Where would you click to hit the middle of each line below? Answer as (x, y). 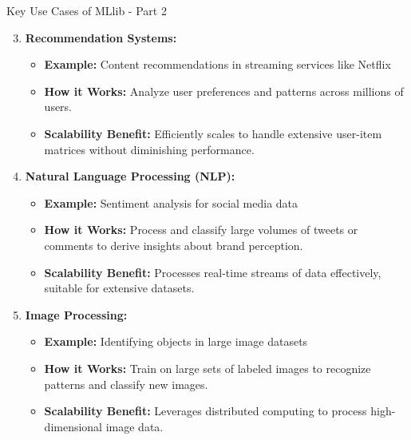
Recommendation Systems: (101, 37)
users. (58, 107)
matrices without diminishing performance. (149, 149)
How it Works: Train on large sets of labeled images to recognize (207, 368)
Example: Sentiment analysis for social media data (171, 202)
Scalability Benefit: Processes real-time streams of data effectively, (213, 272)
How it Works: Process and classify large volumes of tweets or (201, 230)
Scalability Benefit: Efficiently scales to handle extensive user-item (213, 133)
